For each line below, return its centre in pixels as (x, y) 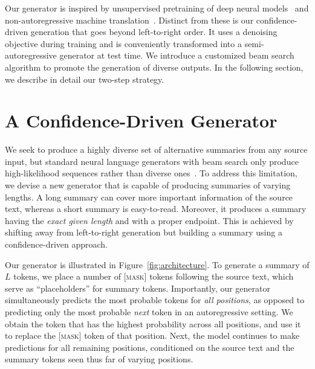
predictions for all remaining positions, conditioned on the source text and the (150, 347)
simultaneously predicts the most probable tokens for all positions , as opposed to (155, 300)
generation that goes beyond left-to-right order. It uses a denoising (154, 32)
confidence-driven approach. (57, 244)
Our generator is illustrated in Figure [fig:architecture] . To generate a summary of (157, 264)
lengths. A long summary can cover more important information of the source (149, 197)
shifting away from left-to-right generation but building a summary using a (144, 232)
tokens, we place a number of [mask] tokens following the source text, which (154, 276)
